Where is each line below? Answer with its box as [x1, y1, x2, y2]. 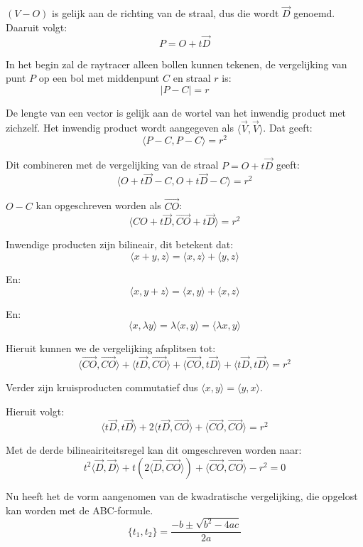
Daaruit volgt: [6, 19, 67, 34]
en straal [173, 70, 211, 85]
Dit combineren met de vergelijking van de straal [6, 157, 219, 172]
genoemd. [293, 6, 335, 21]
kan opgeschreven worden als [36, 198, 161, 213]
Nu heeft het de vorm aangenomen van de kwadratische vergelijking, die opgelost [6, 488, 358, 503]
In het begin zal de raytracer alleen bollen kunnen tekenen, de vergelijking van [6, 56, 347, 71]
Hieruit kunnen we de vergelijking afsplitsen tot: [6, 341, 216, 356]
